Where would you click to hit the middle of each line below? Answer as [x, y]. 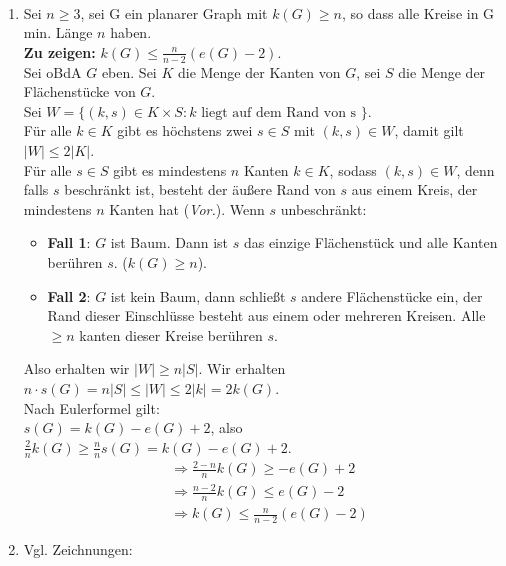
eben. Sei [129, 71]
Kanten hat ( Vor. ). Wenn [187, 208]
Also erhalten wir [76, 368]
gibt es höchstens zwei [185, 130]
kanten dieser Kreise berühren [171, 334]
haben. [131, 32]
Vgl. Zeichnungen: [78, 549]
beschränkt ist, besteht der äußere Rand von [200, 189]
